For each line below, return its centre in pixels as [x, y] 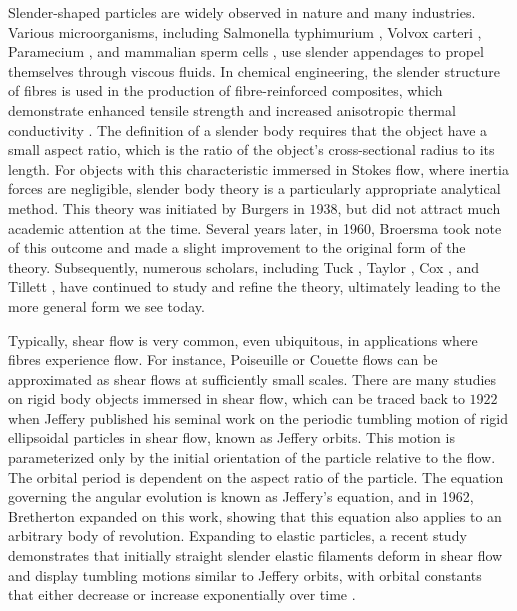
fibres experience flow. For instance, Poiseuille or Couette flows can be [223, 359]
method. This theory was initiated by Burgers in [156, 207]
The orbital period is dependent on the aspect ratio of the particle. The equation [256, 476]
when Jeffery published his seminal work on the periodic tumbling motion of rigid [258, 417]
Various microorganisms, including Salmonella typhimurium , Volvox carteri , [245, 31]
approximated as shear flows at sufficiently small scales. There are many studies [252, 378]
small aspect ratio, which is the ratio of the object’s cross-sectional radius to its [251, 149]
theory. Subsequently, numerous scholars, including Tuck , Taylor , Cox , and [244, 266]
